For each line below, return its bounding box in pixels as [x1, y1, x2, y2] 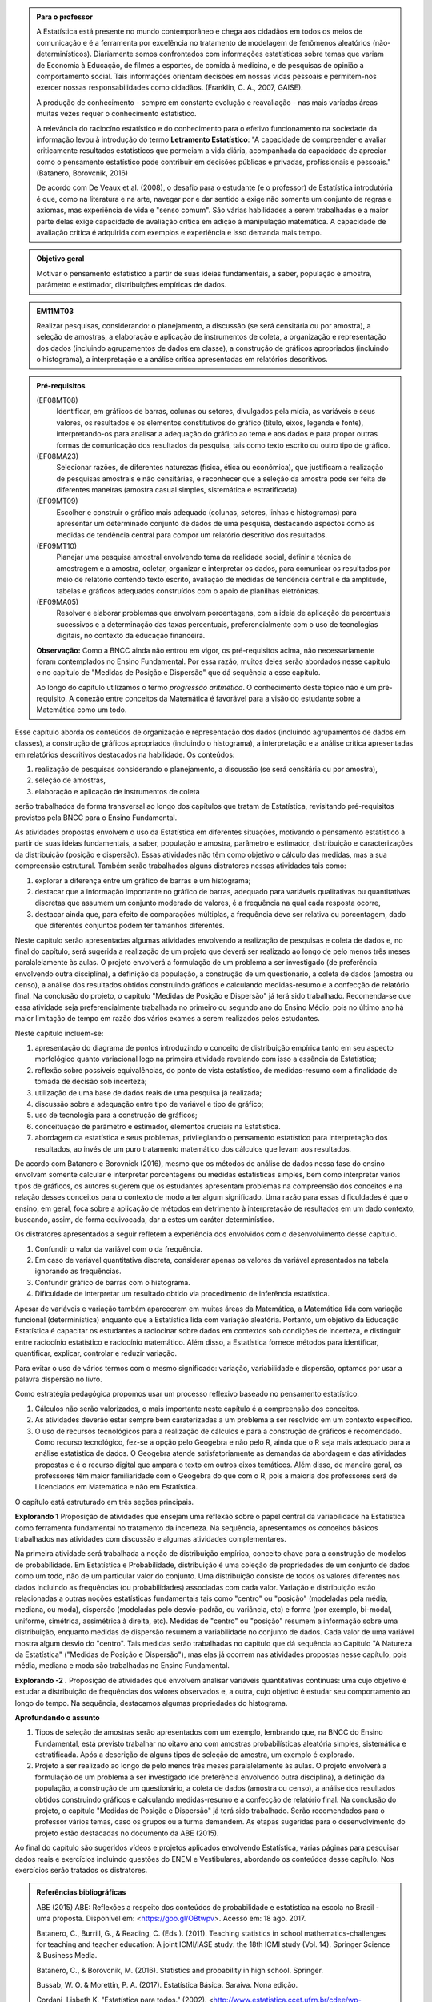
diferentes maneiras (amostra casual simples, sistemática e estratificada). [56, 485, 300, 495]
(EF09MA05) [36, 597, 79, 606]
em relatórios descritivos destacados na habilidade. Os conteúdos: [14, 750, 235, 759]
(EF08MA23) [36, 451, 79, 460]
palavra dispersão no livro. [14, 1374, 103, 1384]
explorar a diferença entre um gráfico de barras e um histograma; [34, 875, 251, 885]
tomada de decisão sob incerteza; [34, 1077, 147, 1087]
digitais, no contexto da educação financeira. [56, 631, 206, 641]
